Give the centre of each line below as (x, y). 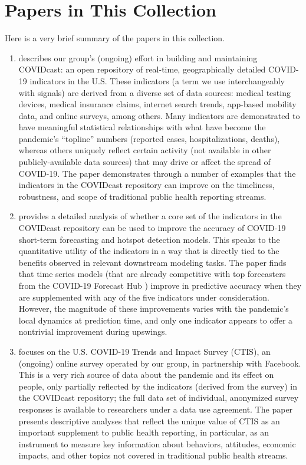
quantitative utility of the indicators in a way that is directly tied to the (149, 251)
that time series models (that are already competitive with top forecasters (152, 274)
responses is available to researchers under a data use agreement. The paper (156, 409)
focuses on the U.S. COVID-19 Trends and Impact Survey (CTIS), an (144, 351)
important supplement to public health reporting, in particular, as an (144, 432)
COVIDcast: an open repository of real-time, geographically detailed (142, 69)
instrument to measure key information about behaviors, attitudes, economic (157, 443)
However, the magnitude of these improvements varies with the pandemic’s (154, 309)
